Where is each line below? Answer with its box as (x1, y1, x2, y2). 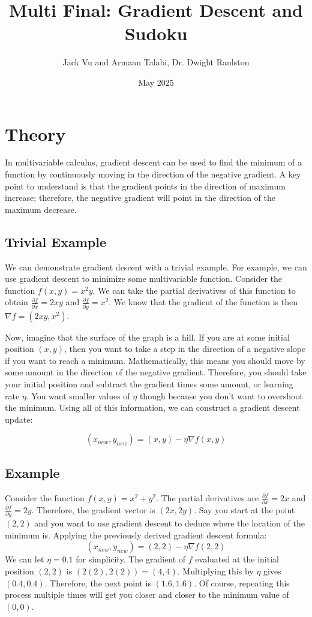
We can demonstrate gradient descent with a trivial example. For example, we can (5, 260, 307, 273)
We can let (5, 553, 44, 565)
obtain (5, 296, 28, 308)
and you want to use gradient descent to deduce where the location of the (34, 517, 305, 529)
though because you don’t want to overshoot (139, 389, 303, 402)
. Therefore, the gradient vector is (31, 503, 155, 516)
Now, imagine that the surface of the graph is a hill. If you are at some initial (5, 330, 290, 343)
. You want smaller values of (26, 389, 130, 402)
